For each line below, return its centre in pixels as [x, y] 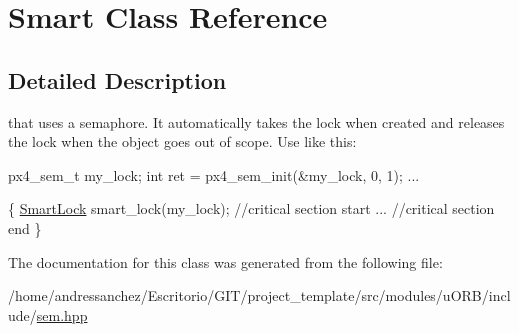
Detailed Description [117, 79]
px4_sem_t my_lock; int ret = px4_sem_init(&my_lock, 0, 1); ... [214, 174]
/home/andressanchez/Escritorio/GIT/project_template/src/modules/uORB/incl [259, 295]
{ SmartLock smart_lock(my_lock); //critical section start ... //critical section [251, 208]
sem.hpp [62, 314]
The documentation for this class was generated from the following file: [225, 261]
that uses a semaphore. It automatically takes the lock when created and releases [256, 121]
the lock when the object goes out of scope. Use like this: [182, 141]
